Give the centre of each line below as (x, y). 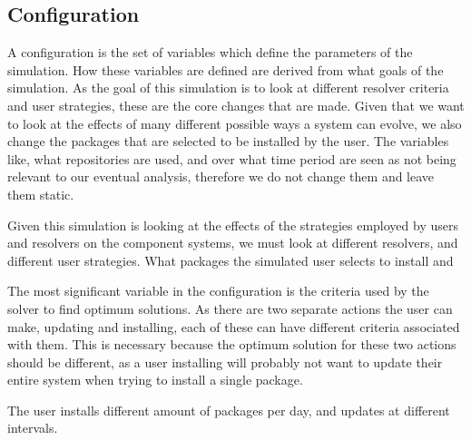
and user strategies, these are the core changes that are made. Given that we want (236, 105)
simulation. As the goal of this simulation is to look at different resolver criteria (228, 88)
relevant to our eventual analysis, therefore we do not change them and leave (221, 176)
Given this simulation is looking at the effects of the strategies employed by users (233, 225)
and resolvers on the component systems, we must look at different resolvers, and (233, 243)
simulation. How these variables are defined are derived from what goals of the (226, 69)
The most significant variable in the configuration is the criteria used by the (218, 291)
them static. (41, 194)
